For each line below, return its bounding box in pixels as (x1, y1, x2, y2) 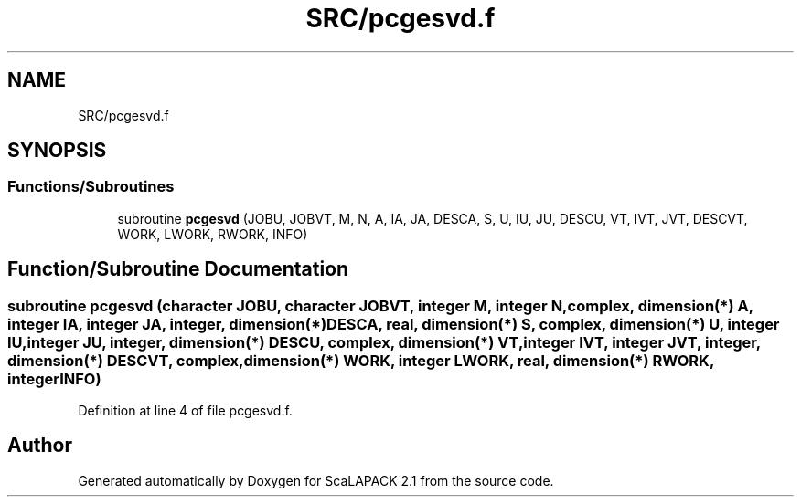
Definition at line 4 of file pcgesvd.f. (78, 403, 293, 419)
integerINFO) (7, 369, 101, 388)
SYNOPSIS (7, 139, 107, 163)
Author (7, 434, 72, 457)
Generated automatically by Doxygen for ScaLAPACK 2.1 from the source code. (78, 472, 554, 488)
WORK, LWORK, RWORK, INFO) (117, 226, 308, 242)
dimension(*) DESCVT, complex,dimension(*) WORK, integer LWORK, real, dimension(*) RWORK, (7, 351, 714, 370)
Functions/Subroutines (7, 177, 175, 196)
